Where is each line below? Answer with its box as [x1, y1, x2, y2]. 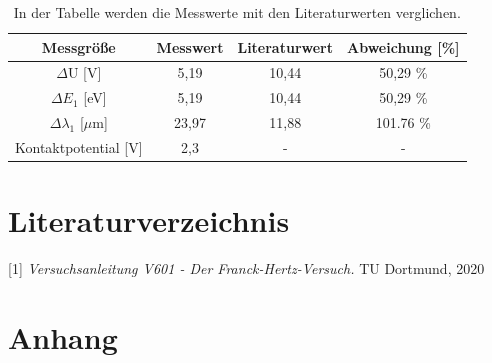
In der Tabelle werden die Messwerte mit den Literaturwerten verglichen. [13, 2, 461, 22]
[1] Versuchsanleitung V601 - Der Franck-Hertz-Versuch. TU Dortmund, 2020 [8, 258, 485, 279]
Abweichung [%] [347, 36, 460, 57]
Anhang [8, 316, 118, 357]
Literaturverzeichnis [8, 200, 290, 241]
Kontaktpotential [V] [15, 136, 143, 157]
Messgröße [41, 36, 116, 57]
